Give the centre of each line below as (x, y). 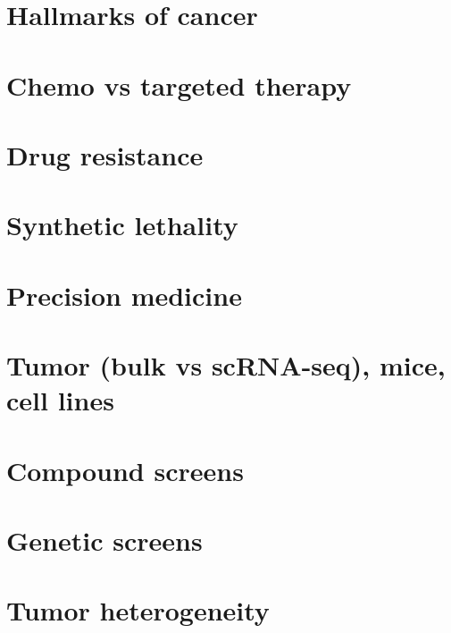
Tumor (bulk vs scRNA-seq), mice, (226, 365)
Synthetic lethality (122, 225)
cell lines (60, 400)
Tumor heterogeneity (138, 610)
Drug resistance (105, 154)
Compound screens (125, 470)
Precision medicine (124, 295)
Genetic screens (104, 540)
